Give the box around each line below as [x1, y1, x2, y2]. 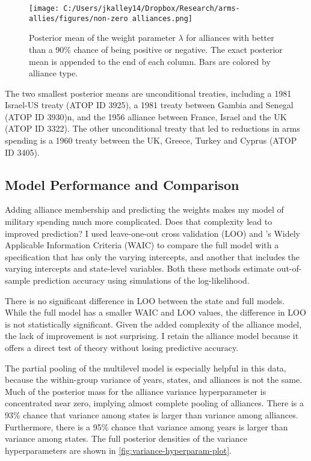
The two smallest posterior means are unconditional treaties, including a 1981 [5, 87, 292, 99]
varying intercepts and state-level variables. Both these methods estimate [5, 262, 274, 275]
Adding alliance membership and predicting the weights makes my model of [5, 203, 284, 216]
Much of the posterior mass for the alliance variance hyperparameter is [5, 385, 266, 397]
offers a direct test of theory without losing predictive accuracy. [5, 341, 239, 353]
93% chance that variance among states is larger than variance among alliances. [5, 408, 298, 421]
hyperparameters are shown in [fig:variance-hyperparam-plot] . [5, 444, 232, 456]
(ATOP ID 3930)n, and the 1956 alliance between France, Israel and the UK [5, 110, 287, 123]
